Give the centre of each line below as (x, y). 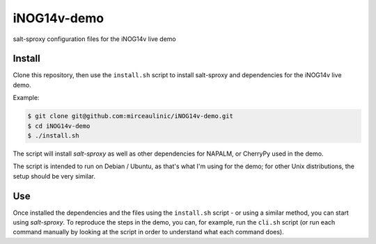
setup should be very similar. (54, 176)
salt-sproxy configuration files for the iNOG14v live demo (95, 39)
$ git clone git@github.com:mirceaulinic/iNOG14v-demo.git (130, 116)
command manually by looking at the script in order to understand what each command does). (149, 232)
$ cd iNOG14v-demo (59, 126)
